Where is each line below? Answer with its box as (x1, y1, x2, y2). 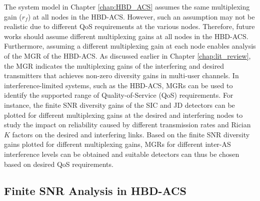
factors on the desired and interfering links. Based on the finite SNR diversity (12, 129, 250, 139)
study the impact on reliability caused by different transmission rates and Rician (4, 119, 251, 130)
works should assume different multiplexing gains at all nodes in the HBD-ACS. (4, 31, 248, 41)
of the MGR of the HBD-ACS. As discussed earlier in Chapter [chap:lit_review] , (4, 50, 251, 61)
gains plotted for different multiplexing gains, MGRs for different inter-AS (4, 139, 231, 149)
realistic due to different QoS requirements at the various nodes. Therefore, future (4, 21, 255, 32)
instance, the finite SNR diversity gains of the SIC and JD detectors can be (4, 99, 235, 110)
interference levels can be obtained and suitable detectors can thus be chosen (4, 148, 239, 159)
